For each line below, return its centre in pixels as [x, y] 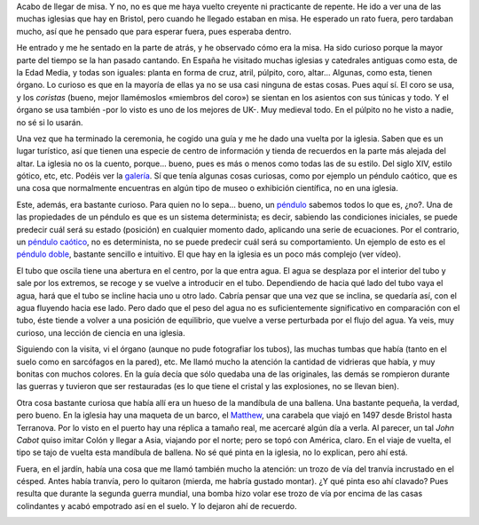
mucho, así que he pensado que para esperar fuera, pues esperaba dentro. [154, 31]
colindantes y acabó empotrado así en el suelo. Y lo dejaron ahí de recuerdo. [157, 505]
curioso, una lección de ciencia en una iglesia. [101, 332]
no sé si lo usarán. [50, 122]
